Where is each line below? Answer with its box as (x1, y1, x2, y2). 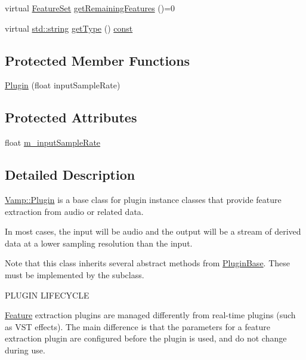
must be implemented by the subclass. (5, 268, 144, 281)
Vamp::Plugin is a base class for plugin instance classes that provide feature (5, 193, 282, 205)
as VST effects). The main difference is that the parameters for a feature (5, 320, 270, 333)
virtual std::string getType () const (5, 21, 133, 34)
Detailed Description (5, 165, 135, 184)
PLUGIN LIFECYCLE (5, 288, 89, 301)
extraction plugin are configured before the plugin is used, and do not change (5, 332, 287, 344)
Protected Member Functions (5, 51, 190, 69)
